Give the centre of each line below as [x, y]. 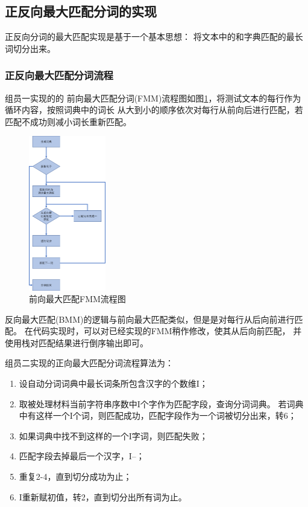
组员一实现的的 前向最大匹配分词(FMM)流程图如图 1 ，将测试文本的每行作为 [153, 98]
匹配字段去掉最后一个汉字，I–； [82, 456]
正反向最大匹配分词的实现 [81, 11]
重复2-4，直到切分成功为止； [75, 476]
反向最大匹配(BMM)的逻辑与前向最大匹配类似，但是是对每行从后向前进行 [150, 319]
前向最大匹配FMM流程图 [77, 299]
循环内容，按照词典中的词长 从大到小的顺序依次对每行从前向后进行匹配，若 [154, 110]
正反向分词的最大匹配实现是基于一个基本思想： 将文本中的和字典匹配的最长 [154, 37]
